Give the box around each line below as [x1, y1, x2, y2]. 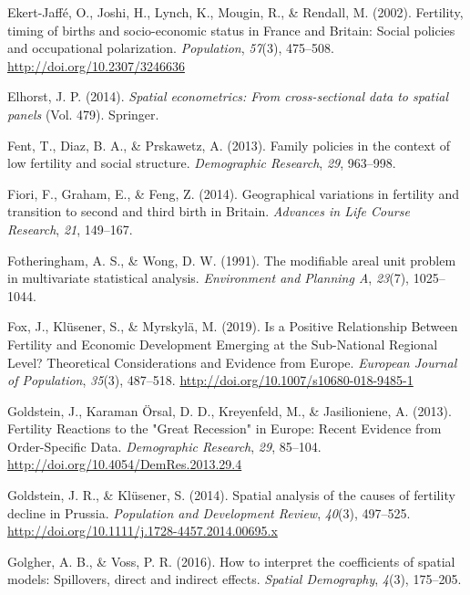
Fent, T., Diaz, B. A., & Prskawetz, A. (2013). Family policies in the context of [7, 135, 451, 154]
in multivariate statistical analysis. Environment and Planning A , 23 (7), [7, 268, 409, 287]
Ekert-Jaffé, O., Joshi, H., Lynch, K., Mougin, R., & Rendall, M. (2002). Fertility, [7, 3, 464, 21]
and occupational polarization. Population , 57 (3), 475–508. [7, 38, 334, 57]
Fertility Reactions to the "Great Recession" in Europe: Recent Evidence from [7, 419, 442, 438]
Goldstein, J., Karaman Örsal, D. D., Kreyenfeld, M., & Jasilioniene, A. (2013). [7, 401, 452, 420]
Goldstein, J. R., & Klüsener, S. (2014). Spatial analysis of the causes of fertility [7, 485, 455, 505]
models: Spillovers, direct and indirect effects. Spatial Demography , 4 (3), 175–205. [7, 569, 462, 589]
